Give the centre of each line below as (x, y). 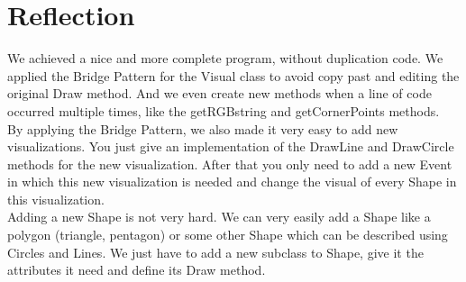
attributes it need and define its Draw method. (137, 270)
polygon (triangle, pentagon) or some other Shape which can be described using (228, 235)
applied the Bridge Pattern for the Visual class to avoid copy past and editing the (233, 75)
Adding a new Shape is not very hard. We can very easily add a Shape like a (219, 217)
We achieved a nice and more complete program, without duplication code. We (225, 58)
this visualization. (56, 199)
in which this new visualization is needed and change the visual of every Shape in (232, 182)
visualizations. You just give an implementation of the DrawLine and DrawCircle (231, 146)
